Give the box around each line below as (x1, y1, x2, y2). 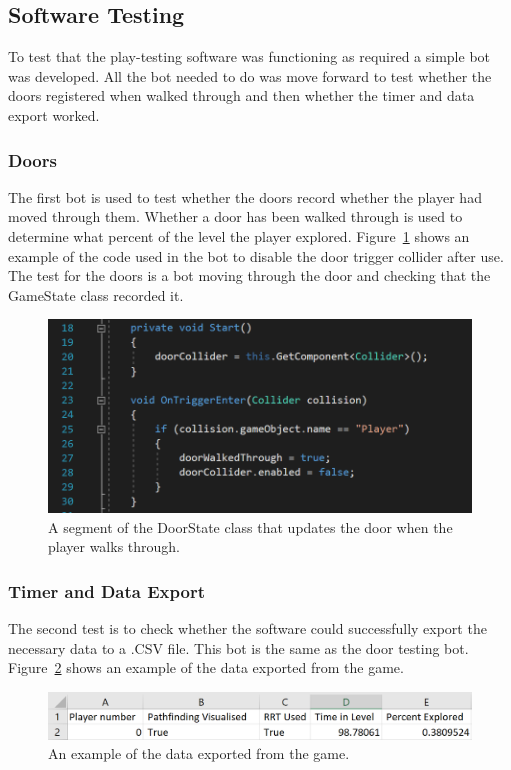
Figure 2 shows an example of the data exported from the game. (8, 657, 404, 678)
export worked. (8, 104, 100, 125)
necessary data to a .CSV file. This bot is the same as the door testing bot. (8, 637, 469, 658)
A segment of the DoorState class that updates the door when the (48, 516, 453, 537)
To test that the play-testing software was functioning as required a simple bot (8, 46, 491, 67)
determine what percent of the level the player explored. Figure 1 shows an (8, 225, 470, 246)
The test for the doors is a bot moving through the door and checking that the (8, 265, 491, 286)
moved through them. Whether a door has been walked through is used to (8, 206, 463, 227)
